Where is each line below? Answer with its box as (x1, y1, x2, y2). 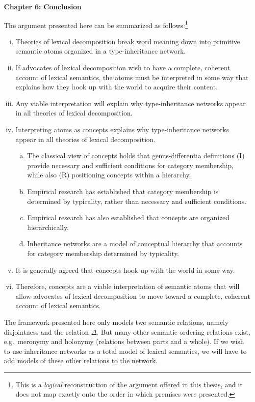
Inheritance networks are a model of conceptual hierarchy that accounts (27, 238, 243, 249)
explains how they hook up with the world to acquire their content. (15, 82, 218, 92)
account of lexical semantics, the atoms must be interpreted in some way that (15, 72, 249, 82)
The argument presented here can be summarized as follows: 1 (4, 18, 188, 30)
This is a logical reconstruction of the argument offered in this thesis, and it (15, 379, 243, 389)
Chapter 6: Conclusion (4, 1, 81, 11)
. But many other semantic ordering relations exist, (97, 326, 251, 337)
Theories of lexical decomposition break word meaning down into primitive (15, 36, 240, 46)
